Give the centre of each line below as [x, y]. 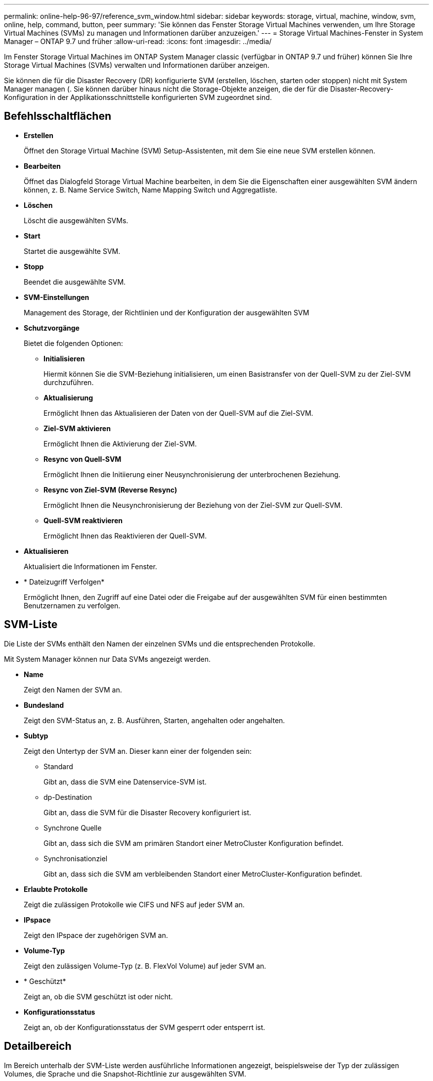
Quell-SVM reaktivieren [83, 520]
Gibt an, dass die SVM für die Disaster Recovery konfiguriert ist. [148, 812]
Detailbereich [38, 1046]
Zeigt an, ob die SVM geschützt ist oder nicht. [98, 996]
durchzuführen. [69, 382]
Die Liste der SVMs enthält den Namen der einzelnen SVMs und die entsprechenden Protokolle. [160, 643]
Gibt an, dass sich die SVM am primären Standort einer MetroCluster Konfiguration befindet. [194, 843]
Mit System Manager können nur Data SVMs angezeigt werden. [107, 659]
